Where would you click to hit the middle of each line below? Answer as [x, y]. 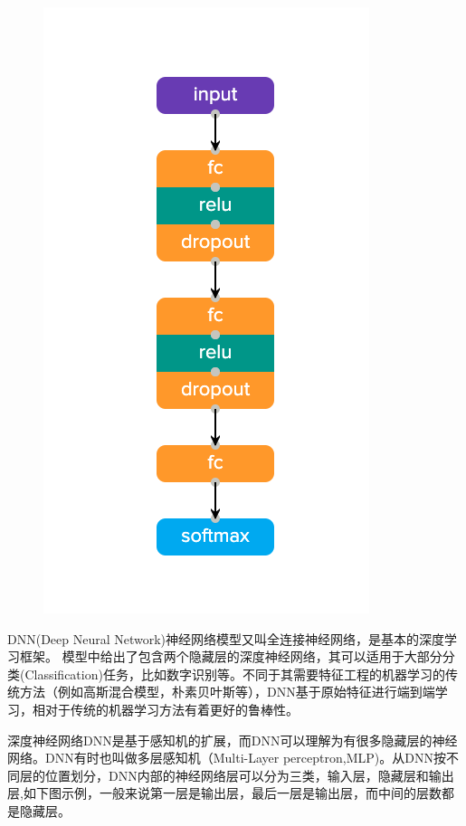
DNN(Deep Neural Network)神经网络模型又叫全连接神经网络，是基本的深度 [226, 638]
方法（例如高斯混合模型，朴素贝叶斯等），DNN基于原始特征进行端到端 [227, 692]
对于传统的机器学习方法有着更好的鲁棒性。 [171, 709]
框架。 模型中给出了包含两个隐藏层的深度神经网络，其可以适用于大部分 [231, 656]
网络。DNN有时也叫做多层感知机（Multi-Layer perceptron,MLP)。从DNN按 [227, 758]
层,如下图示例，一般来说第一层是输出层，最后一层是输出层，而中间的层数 [224, 793]
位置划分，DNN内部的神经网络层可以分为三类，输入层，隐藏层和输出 [249, 775]
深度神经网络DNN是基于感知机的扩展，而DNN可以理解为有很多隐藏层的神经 [233, 740]
